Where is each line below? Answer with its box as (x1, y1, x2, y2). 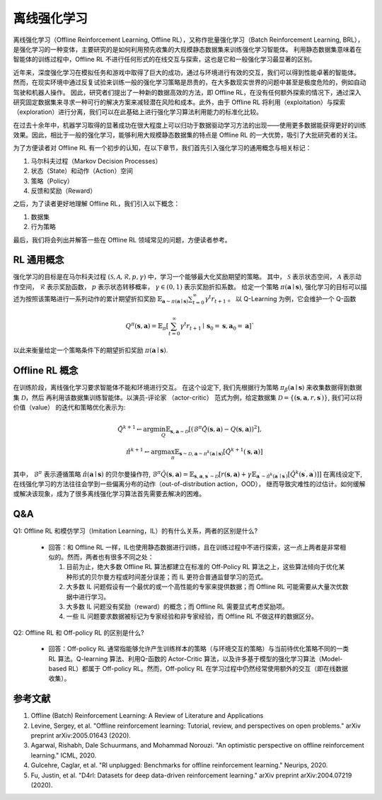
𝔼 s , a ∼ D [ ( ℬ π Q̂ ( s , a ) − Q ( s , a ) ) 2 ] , (165, 424, 262, 435)
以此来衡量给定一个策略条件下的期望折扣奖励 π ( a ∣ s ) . (13, 346, 168, 354)
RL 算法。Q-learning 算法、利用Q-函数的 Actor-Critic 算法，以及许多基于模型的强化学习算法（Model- (48, 654, 343, 663)
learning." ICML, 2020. (30, 751, 97, 760)
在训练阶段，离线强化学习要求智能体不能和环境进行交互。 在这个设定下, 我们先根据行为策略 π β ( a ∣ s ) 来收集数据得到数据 (13, 383, 362, 393)
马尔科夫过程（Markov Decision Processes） (30, 157, 162, 165)
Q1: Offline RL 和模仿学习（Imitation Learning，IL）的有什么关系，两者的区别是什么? (13, 526, 258, 535)
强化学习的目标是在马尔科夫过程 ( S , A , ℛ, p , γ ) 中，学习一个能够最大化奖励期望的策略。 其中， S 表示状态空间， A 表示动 (13, 273, 362, 281)
